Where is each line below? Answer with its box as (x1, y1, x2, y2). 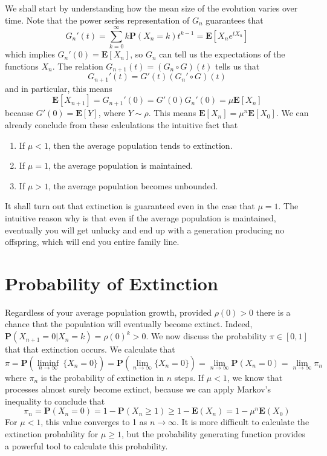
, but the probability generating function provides (121, 428, 305, 440)
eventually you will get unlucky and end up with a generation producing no (5, 223, 285, 236)
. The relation (52, 59, 103, 72)
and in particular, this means (5, 82, 112, 94)
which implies (5, 48, 55, 60)
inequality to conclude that (5, 394, 105, 407)
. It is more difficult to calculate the (176, 415, 309, 428)
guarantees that (206, 13, 264, 26)
